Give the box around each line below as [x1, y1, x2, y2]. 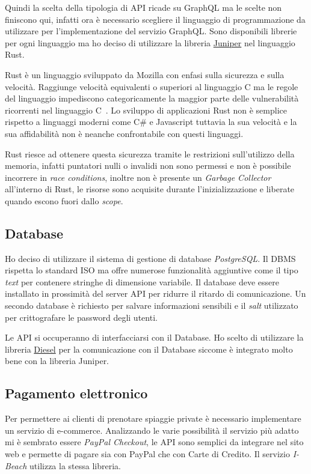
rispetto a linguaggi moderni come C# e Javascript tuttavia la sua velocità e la [5, 115, 297, 128]
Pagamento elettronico [5, 384, 148, 403]
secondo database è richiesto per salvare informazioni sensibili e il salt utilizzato [5, 299, 298, 312]
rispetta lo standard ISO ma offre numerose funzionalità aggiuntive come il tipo [5, 264, 298, 276]
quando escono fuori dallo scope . [5, 194, 123, 207]
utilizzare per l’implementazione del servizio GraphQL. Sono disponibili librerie [5, 25, 297, 37]
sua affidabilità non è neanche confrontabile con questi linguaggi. [5, 127, 244, 139]
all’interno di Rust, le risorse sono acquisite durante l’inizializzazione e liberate [5, 183, 295, 195]
